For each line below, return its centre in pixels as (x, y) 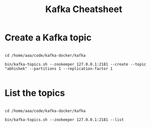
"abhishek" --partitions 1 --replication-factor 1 (59, 69)
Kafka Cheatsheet (84, 9)
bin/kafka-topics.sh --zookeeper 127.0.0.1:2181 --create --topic (75, 64)
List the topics (35, 93)
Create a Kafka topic (48, 38)
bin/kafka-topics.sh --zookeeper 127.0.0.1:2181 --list (64, 119)
